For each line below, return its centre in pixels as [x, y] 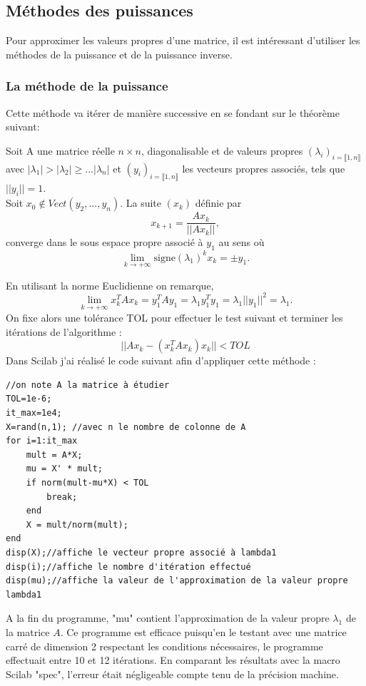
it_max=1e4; [34, 413]
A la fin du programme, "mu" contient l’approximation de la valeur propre [168, 618]
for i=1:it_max [42, 441]
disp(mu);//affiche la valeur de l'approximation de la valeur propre [177, 581]
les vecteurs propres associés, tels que [264, 168]
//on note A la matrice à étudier [88, 385]
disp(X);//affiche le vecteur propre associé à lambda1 [141, 552]
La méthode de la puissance [87, 86]
